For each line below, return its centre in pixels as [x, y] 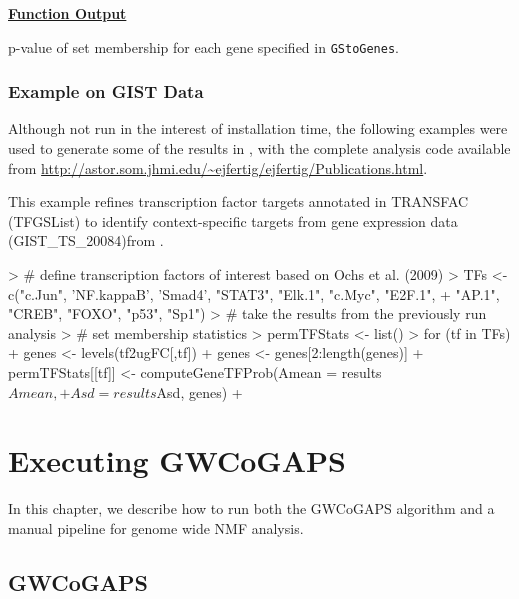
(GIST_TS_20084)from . [86, 240]
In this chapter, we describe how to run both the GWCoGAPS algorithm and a [251, 508]
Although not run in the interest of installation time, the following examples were [258, 128]
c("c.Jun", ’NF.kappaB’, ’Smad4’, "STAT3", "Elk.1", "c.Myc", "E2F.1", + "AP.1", [254, 293]
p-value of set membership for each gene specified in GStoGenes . [204, 46]
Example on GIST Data [106, 91]
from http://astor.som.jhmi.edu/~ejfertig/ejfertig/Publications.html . [218, 167]
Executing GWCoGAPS [177, 460]
